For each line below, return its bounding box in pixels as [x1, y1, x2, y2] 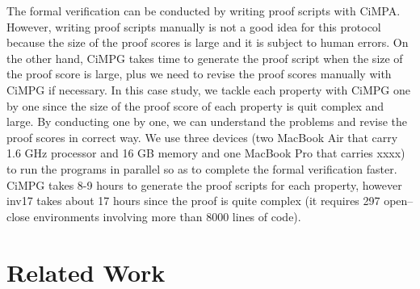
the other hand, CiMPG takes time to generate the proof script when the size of [6, 49, 403, 66]
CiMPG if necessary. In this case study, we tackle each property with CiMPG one [6, 81, 411, 98]
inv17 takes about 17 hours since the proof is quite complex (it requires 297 [6, 192, 380, 209]
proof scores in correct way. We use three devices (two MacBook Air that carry [6, 128, 398, 145]
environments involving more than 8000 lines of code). [33, 207, 301, 224]
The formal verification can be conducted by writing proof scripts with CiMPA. [6, 2, 401, 19]
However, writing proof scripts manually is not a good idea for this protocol [6, 18, 381, 35]
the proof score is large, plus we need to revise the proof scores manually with [6, 65, 392, 82]
